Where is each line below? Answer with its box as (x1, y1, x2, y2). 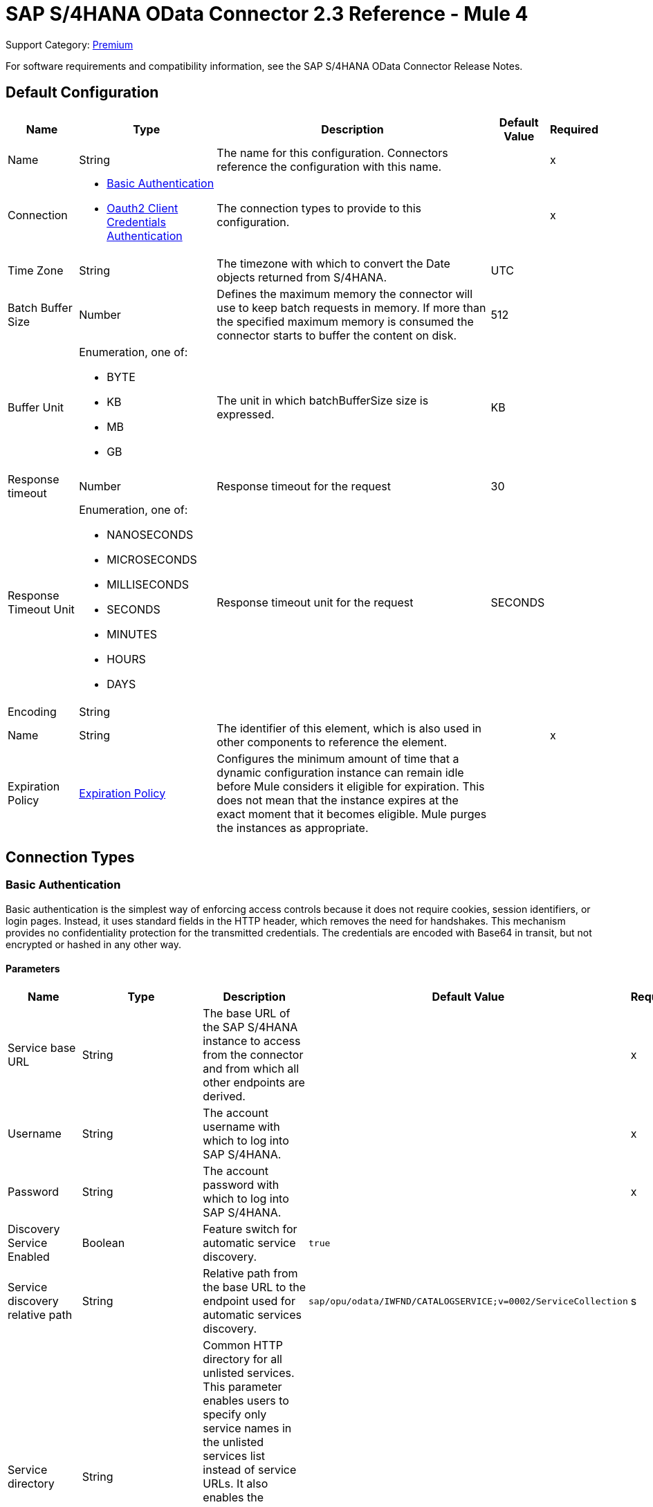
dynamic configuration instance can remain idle (217, 765, 464, 779)
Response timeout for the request (217, 479, 391, 493)
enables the (203, 1490, 264, 1505)
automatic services (203, 1308, 302, 1322)
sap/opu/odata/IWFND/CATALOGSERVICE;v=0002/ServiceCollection (309, 1295, 628, 1306)
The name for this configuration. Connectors (217, 145, 448, 160)
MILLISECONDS (107, 577, 189, 591)
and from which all (203, 1062, 300, 1076)
